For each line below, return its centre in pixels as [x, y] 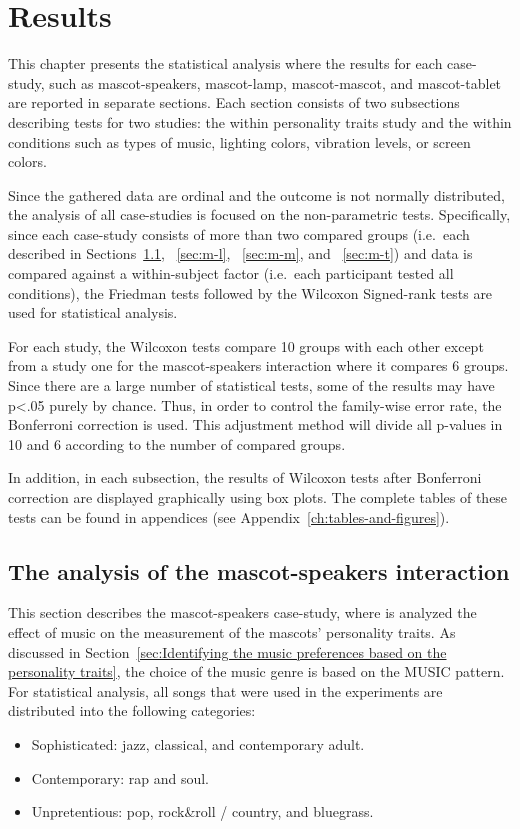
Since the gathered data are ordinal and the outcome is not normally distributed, [256, 194]
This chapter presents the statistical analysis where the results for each [225, 63]
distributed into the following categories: [132, 710]
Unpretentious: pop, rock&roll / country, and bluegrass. [202, 811]
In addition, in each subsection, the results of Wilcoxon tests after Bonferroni [245, 477]
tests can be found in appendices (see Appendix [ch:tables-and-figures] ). [229, 516]
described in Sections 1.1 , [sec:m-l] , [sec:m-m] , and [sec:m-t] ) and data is [240, 253]
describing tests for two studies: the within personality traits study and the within [260, 121]
